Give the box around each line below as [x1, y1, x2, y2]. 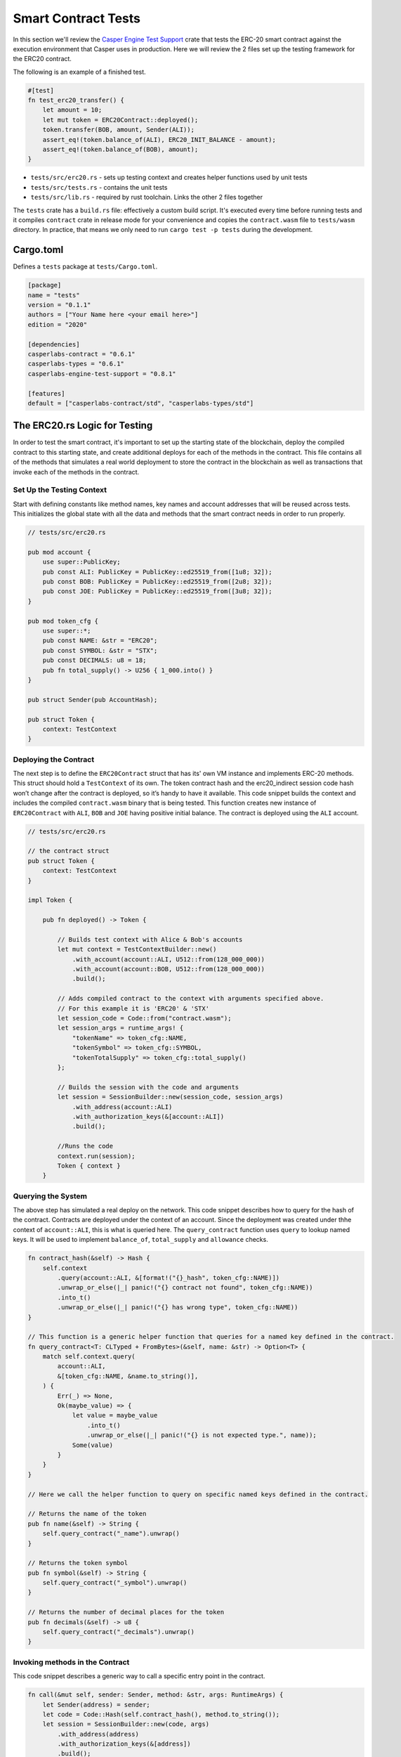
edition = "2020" [27, 320, 88, 328]
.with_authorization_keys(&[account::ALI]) [72, 1113, 225, 1120]
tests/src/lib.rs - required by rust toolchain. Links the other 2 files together [30, 193, 263, 202]
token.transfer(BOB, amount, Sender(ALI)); [42, 126, 195, 134]
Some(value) [72, 1441, 114, 1449]
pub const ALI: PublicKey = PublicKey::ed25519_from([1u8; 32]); [42, 568, 272, 576]
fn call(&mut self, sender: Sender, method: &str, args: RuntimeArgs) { [27, 1691, 284, 1699]
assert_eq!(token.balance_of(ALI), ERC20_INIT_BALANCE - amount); [42, 136, 277, 143]
